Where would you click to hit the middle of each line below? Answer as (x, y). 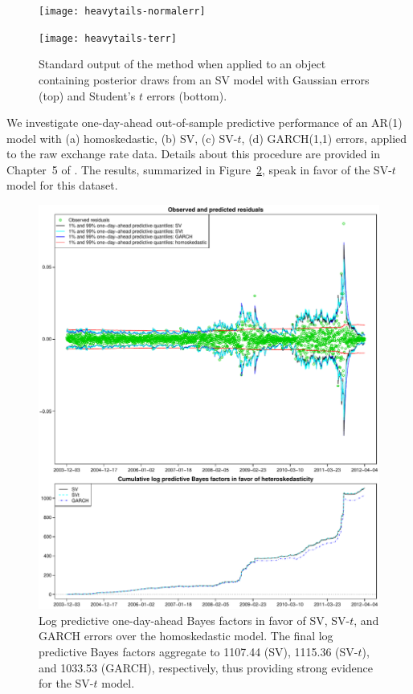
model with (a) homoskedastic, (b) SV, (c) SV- (122, 138)
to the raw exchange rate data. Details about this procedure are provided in (193, 154)
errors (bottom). (187, 95)
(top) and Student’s (87, 95)
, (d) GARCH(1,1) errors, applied (324, 138)
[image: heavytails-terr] (108, 38)
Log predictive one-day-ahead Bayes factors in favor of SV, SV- (194, 620)
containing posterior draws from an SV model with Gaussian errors (204, 79)
